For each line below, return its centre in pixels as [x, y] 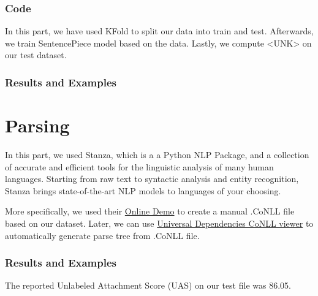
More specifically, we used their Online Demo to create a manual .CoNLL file [150, 211]
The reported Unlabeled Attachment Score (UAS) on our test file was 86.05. [148, 285]
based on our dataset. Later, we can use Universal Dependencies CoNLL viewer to [159, 223]
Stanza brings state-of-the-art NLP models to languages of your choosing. [143, 190]
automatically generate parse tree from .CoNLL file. [102, 235]
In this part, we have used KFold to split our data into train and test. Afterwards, [159, 31]
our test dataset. [36, 55]
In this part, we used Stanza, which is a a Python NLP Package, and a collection [157, 154]
